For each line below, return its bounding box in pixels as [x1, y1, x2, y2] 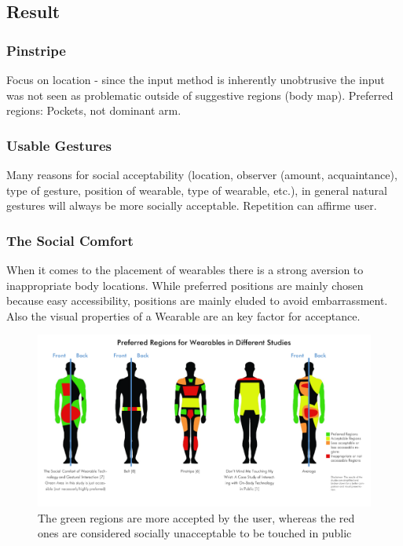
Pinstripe [6, 40, 66, 60]
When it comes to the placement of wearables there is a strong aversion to [6, 262, 364, 277]
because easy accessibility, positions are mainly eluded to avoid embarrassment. [6, 292, 388, 309]
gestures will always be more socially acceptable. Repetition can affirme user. [6, 197, 377, 214]
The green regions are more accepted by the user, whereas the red [38, 509, 355, 526]
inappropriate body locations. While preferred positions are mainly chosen [6, 277, 364, 293]
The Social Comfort [6, 230, 134, 250]
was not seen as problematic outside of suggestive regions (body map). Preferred [6, 86, 394, 103]
